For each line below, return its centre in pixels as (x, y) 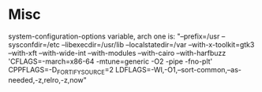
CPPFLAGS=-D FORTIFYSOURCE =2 (61, 70)
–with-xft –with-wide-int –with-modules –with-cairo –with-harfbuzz (117, 53)
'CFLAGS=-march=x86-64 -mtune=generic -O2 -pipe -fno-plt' (110, 61)
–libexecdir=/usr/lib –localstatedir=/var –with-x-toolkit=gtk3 (158, 44)
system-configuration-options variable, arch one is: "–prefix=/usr (114, 36)
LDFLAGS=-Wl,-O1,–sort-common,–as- (179, 69)
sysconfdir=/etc (34, 44)
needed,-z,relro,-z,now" (47, 79)
